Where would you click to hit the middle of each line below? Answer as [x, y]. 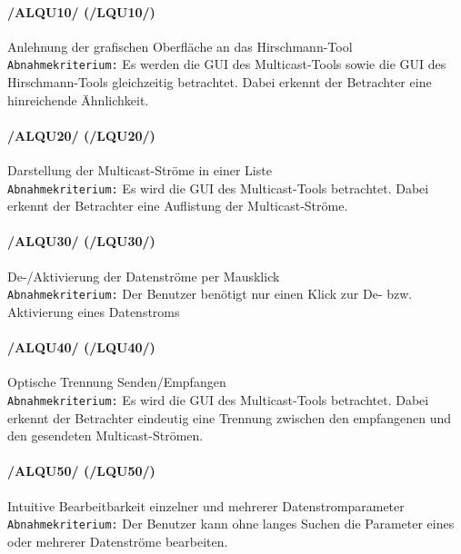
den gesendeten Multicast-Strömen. [105, 435]
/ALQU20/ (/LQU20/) [81, 135]
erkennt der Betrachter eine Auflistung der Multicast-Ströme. [178, 206]
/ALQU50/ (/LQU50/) [81, 471]
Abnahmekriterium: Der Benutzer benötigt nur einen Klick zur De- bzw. [210, 294]
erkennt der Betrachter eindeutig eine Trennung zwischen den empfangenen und [230, 417]
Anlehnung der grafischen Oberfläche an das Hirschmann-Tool [180, 46]
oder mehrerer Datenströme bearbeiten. [118, 541]
